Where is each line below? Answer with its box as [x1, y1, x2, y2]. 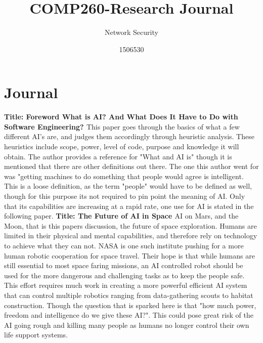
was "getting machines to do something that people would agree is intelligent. [4, 170, 244, 181]
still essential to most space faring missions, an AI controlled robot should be [4, 260, 243, 271]
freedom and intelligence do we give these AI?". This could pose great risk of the [4, 310, 253, 320]
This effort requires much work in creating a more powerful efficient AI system [4, 280, 247, 290]
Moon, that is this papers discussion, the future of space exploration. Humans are [4, 220, 257, 231]
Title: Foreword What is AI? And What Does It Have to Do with [4, 111, 238, 122]
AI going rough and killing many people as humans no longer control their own [4, 319, 249, 330]
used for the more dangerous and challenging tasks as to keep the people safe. [4, 270, 245, 280]
